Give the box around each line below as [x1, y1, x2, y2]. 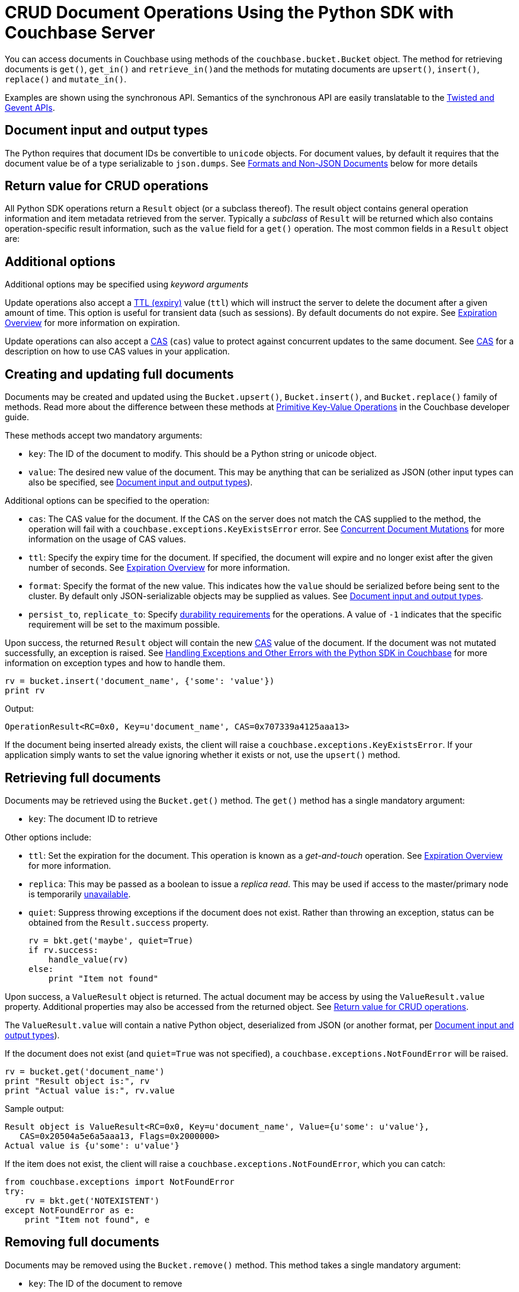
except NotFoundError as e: [5, 1205, 135, 1215]
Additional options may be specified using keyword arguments [5, 279, 249, 290]
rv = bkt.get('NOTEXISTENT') [24, 1195, 160, 1205]
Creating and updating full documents [5, 366, 234, 382]
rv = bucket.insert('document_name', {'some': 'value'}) [5, 676, 275, 686]
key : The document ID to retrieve [28, 813, 158, 824]
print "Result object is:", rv [5, 1076, 150, 1086]
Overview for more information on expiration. [5, 318, 180, 328]
